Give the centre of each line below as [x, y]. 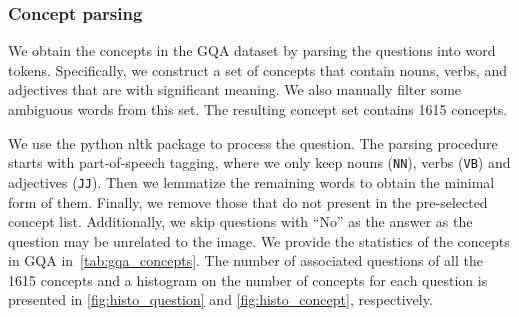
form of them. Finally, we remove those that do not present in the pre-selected [248, 201]
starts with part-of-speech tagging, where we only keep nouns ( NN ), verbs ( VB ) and [259, 162]
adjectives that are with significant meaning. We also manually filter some [235, 89]
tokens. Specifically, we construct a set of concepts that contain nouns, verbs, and [258, 69]
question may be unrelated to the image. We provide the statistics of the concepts [259, 240]
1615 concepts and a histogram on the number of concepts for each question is [248, 279]
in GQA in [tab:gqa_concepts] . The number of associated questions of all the [245, 260]
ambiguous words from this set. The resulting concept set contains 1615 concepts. [258, 109]
